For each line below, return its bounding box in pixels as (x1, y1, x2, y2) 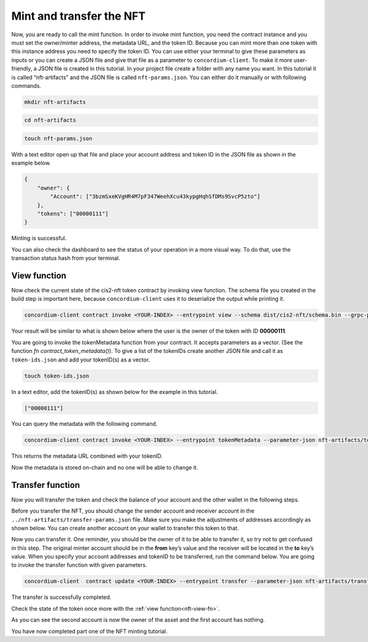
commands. (11, 82, 42, 89)
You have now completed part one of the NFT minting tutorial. (11, 627, 168, 635)
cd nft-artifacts (24, 117, 77, 124)
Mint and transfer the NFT (11, 9, 146, 23)
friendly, (11, 65, 33, 72)
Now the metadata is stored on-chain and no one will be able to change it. (11, 463, 199, 471)
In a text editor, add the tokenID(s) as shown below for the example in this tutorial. (11, 388, 218, 395)
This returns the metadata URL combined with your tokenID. (11, 452, 163, 460)
